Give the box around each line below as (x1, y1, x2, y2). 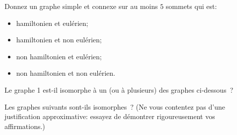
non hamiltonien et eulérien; (16, 51, 102, 61)
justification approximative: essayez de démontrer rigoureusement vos (4, 111, 215, 122)
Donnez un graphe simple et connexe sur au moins (4, 1, 158, 11)
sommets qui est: (165, 1, 217, 11)
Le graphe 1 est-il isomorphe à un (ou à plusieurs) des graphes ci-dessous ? (4, 84, 234, 95)
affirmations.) (4, 121, 45, 131)
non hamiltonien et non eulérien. (16, 68, 115, 78)
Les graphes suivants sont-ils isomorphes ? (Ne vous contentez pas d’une (4, 101, 225, 112)
